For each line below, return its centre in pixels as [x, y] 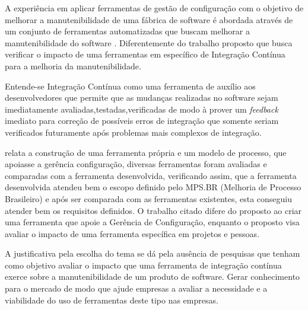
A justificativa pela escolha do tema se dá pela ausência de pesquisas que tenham [153, 253]
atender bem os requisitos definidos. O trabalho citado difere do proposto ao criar [153, 210]
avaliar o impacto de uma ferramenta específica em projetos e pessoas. [132, 233]
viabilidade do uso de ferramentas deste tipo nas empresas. [112, 300]
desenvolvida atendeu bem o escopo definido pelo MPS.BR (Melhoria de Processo [153, 187]
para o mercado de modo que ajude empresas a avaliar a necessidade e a [136, 288]
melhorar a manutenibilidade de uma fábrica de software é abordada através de [149, 19]
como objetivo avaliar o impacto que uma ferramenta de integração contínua [143, 265]
